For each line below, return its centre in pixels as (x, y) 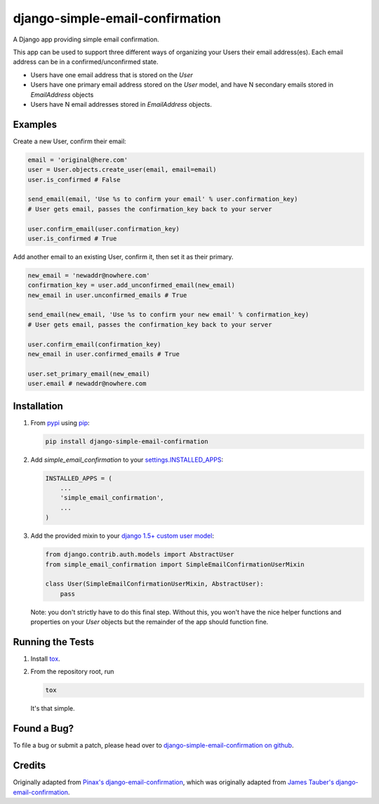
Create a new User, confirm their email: (69, 141)
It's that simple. (53, 708)
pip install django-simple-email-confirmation (127, 441)
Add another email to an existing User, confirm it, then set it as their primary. (123, 257)
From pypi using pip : (60, 422)
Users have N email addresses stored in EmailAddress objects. (121, 104)
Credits (29, 766)
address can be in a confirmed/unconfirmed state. (86, 62)
